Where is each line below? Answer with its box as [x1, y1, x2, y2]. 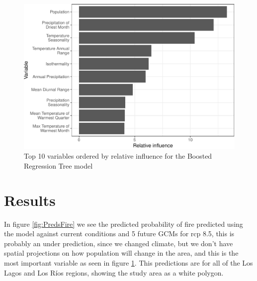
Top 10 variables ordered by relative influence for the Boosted [24, 151, 212, 161]
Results [4, 189, 56, 210]
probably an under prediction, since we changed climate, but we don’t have [4, 238, 233, 248]
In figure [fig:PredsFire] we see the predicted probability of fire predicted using [4, 218, 243, 229]
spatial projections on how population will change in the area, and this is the [4, 248, 239, 258]
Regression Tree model [24, 160, 93, 171]
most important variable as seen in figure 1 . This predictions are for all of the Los [4, 257, 253, 268]
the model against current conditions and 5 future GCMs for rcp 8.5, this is [4, 228, 235, 239]
